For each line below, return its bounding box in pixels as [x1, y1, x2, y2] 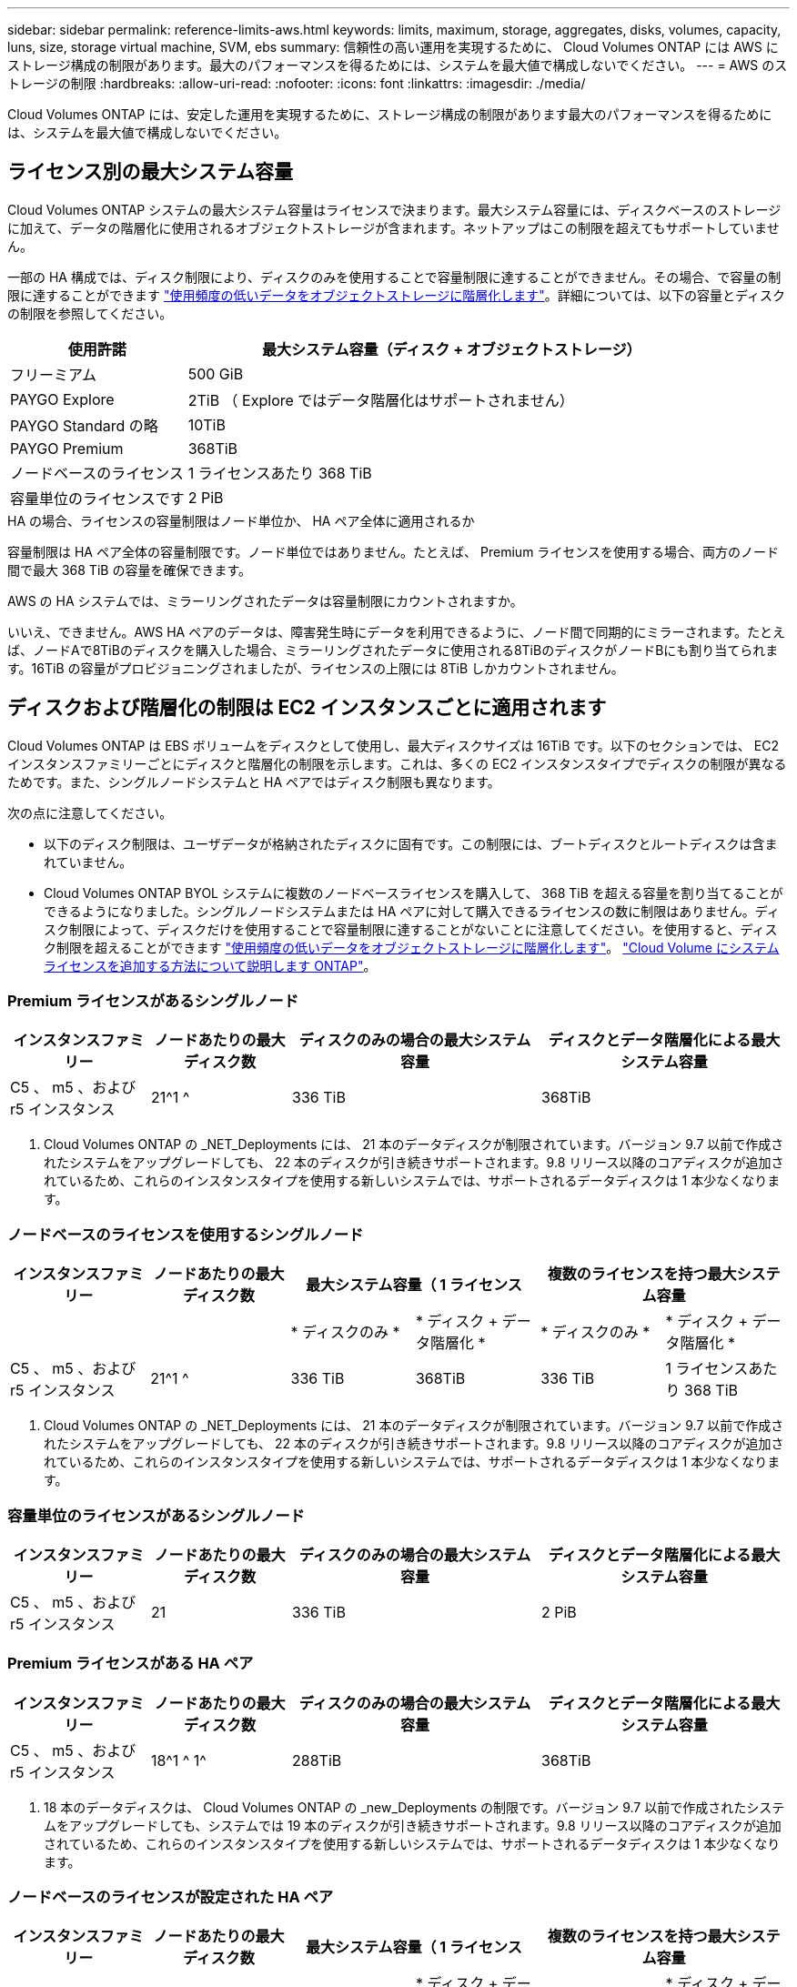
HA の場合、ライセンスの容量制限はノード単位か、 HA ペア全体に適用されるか [7, 512, 475, 529]
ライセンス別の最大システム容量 [7, 160, 293, 184]
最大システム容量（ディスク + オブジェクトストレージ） [261, 339, 641, 358]
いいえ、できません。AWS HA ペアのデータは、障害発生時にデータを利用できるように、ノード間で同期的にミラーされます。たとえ [7, 623, 786, 640]
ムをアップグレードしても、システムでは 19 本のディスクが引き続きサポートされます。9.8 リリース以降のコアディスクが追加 [44, 1817, 782, 1833]
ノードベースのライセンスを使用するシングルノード [7, 1225, 364, 1244]
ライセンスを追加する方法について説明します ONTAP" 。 [44, 957, 377, 973]
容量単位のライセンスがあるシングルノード [7, 1506, 305, 1525]
